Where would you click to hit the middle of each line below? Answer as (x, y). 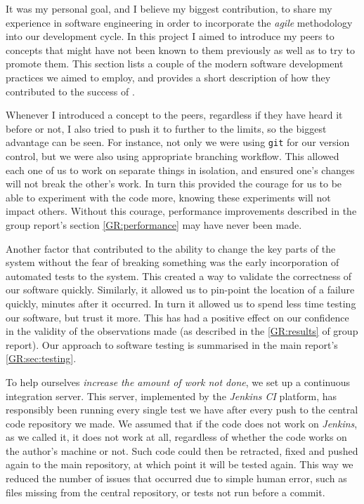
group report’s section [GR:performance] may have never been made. (154, 224)
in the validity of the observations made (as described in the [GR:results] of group (182, 331)
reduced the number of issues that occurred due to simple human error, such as (176, 478)
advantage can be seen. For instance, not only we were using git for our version (178, 142)
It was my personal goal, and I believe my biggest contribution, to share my (169, 8)
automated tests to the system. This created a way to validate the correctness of (179, 276)
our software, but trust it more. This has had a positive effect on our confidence (177, 317)
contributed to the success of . (70, 91)
